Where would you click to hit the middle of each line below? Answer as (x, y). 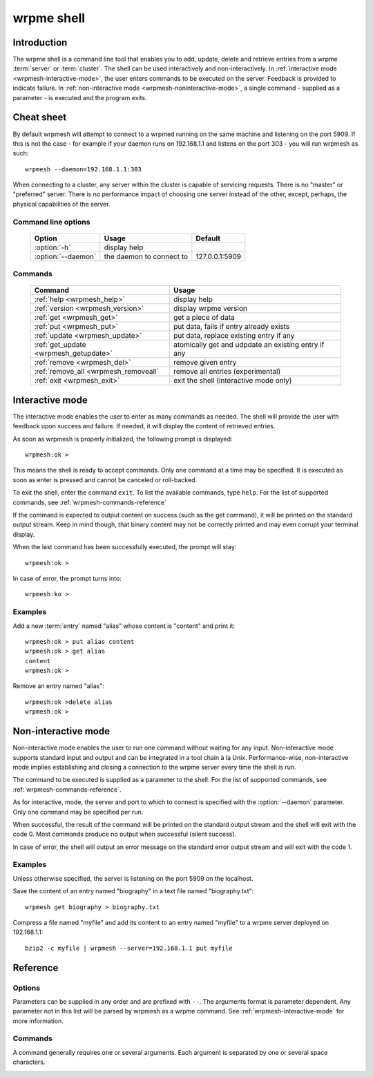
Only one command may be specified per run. (78, 812)
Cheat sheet (40, 117)
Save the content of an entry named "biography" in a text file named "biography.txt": (133, 891)
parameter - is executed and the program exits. (80, 97)
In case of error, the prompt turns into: (67, 578)
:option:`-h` (52, 247)
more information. (38, 1021)
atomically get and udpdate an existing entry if (249, 345)
